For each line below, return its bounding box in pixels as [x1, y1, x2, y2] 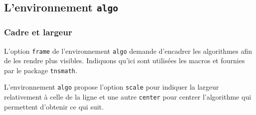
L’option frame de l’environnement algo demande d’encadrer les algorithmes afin [4, 45, 253, 56]
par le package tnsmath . [4, 65, 77, 75]
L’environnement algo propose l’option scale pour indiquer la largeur [4, 82, 219, 92]
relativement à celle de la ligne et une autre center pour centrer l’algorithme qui [4, 92, 252, 102]
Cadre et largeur [4, 26, 72, 38]
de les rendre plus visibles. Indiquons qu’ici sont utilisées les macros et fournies [4, 55, 245, 66]
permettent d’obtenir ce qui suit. [4, 101, 104, 112]
